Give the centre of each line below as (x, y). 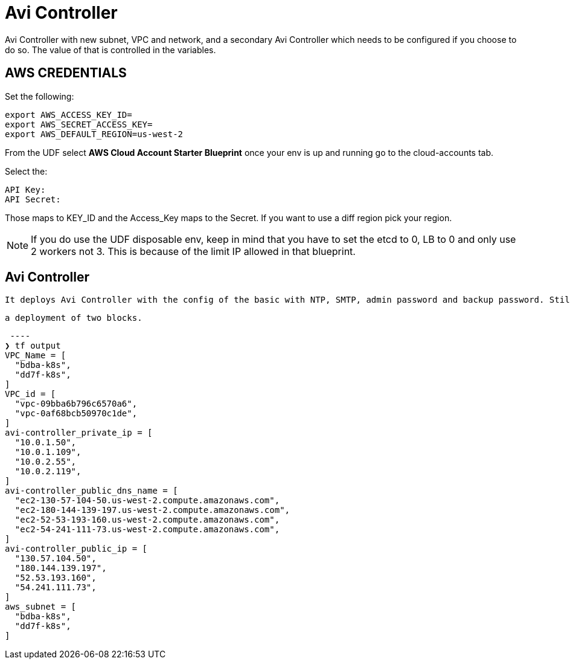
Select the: (26, 171)
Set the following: (40, 96)
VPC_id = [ (30, 394)
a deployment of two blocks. (74, 318)
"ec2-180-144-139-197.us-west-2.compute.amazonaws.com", (152, 510)
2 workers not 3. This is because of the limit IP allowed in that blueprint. (193, 251)
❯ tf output (33, 346)
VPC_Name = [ (36, 356)
